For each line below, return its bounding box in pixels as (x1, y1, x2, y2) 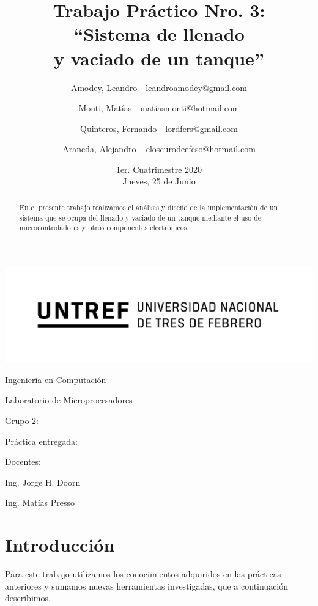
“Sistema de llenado (73, 21, 245, 46)
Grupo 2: (5, 414, 39, 426)
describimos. (5, 591, 51, 604)
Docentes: (5, 455, 41, 468)
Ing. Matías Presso (5, 496, 75, 509)
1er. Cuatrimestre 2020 (116, 162, 202, 175)
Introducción (5, 532, 115, 557)
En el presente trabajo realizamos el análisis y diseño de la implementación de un (19, 202, 278, 212)
